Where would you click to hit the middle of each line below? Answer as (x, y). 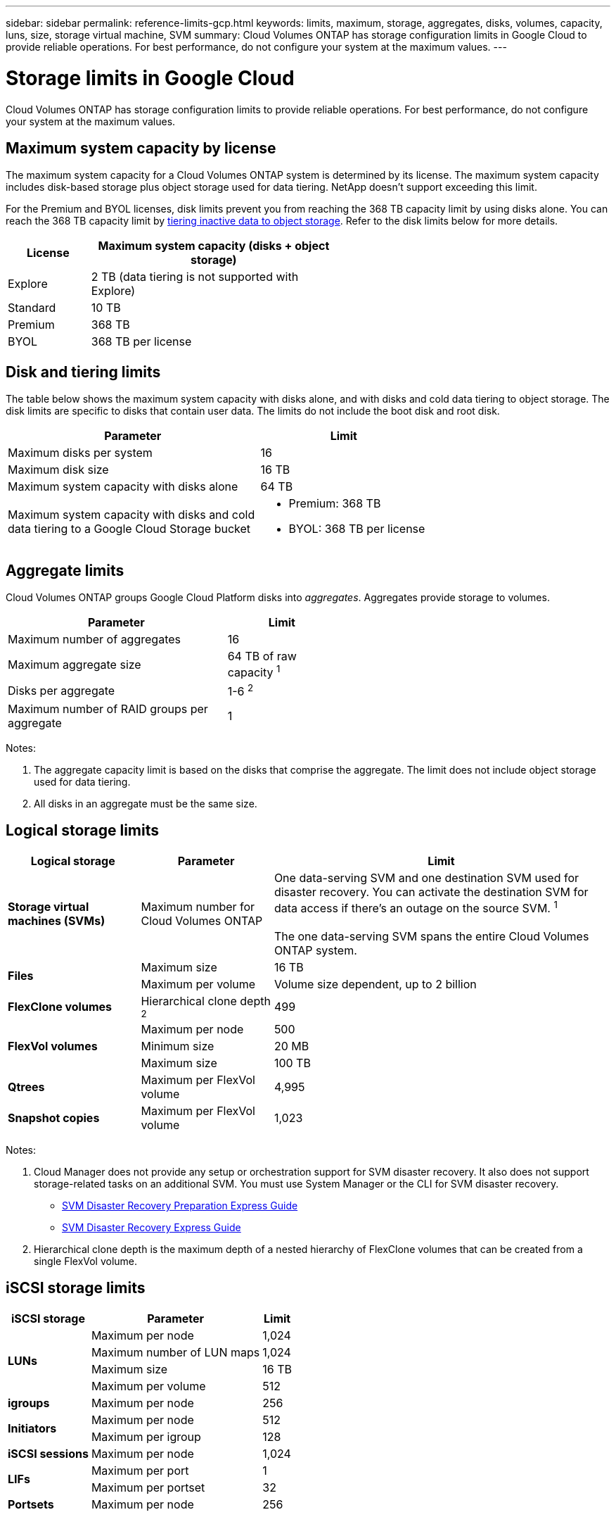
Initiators (32, 1428)
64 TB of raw (262, 656)
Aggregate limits (65, 570)
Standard (32, 308)
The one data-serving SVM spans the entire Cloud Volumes (431, 936)
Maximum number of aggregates (94, 640)
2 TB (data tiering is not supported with (195, 277)
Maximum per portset (148, 1487)
